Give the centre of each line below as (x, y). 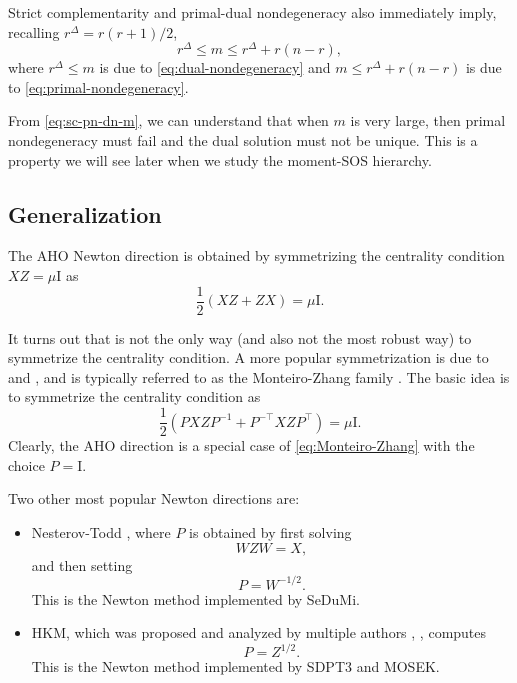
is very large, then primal (428, 120)
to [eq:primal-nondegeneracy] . (98, 86)
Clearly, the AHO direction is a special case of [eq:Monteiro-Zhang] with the (241, 445)
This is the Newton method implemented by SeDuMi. (195, 598)
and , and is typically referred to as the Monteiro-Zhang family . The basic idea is (259, 376)
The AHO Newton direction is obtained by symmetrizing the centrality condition (256, 255)
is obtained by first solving (270, 531)
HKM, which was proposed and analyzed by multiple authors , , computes (259, 632)
